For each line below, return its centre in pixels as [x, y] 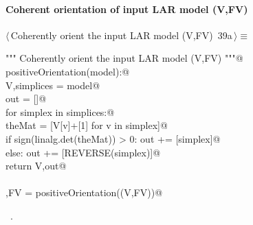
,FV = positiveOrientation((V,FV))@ [84, 192]
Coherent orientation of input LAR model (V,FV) [127, 9]
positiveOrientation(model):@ [68, 71]
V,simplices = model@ [53, 85]
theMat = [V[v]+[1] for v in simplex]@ [87, 125]
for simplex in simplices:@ [60, 111]
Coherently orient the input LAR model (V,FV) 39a [121, 35]
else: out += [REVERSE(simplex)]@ [83, 152]
